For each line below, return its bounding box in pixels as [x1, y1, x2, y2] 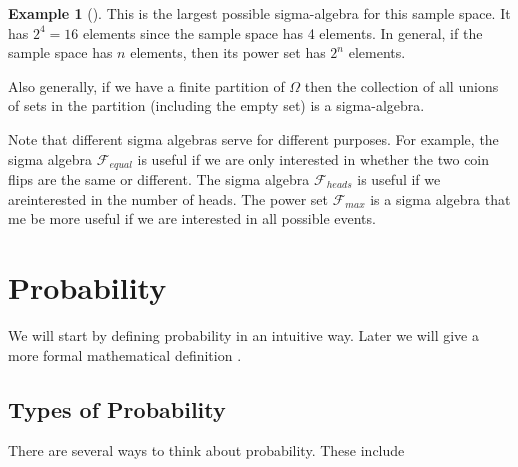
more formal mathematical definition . [8, 344, 242, 365]
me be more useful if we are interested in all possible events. [8, 208, 376, 229]
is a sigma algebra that [370, 188, 511, 209]
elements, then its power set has [130, 42, 326, 63]
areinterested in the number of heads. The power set [8, 188, 329, 209]
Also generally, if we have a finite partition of [8, 75, 285, 96]
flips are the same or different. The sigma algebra [8, 169, 310, 190]
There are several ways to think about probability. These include [8, 440, 405, 461]
